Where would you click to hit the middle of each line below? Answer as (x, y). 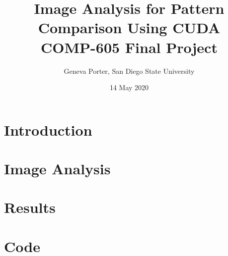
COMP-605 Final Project (129, 47)
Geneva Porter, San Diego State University (129, 71)
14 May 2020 (129, 87)
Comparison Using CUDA (129, 27)
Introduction (48, 129)
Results (30, 207)
